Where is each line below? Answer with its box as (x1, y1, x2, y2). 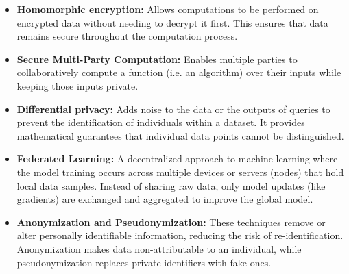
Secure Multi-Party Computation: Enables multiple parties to (16, 51, 298, 66)
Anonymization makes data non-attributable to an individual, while (16, 241, 302, 256)
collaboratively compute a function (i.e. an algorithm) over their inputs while (16, 65, 341, 79)
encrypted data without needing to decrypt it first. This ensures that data (16, 15, 328, 29)
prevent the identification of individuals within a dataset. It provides (16, 115, 305, 129)
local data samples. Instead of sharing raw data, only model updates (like (16, 178, 326, 192)
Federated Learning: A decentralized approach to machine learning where (16, 151, 338, 166)
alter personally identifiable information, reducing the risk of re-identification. (16, 228, 344, 242)
